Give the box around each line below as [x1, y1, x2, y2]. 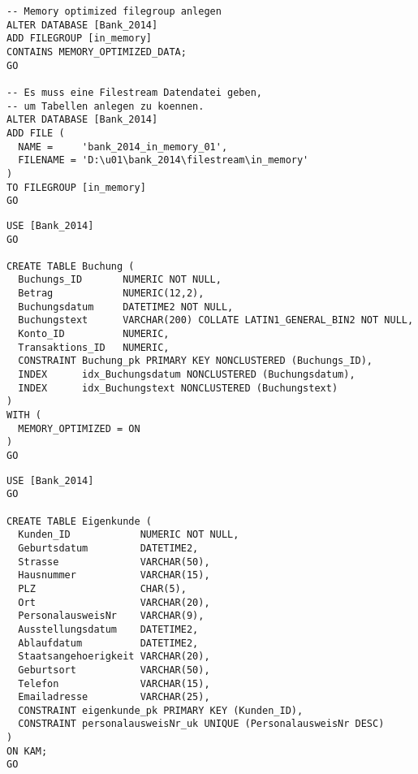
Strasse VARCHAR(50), [18, 556, 210, 568]
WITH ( [6, 409, 41, 422]
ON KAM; [6, 745, 48, 757]
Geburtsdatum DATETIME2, [18, 542, 199, 554]
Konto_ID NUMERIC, [18, 328, 170, 340]
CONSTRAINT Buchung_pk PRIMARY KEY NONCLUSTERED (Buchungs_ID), [18, 355, 373, 367]
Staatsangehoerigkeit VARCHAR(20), [18, 651, 210, 663]
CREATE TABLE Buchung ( [6, 260, 135, 272]
